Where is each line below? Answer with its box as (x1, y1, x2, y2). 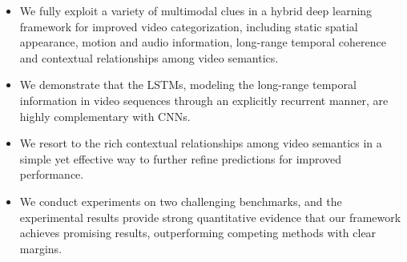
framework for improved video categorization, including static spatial (19, 18, 358, 34)
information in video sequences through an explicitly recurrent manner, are (19, 91, 389, 108)
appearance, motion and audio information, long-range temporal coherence (19, 34, 386, 50)
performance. (19, 166, 84, 183)
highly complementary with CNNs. (19, 107, 191, 124)
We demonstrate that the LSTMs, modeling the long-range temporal (19, 76, 357, 93)
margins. (19, 240, 62, 256)
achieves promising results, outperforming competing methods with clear (19, 224, 377, 241)
